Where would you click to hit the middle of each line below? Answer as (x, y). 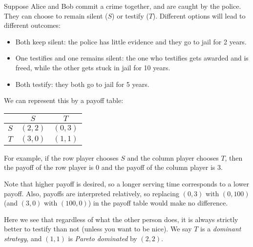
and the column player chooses (173, 157)
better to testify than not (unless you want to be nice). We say (98, 229)
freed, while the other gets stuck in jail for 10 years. (93, 67)
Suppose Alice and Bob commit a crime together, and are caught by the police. (123, 6)
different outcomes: (32, 25)
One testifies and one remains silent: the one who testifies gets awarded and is (132, 58)
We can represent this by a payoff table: (64, 100)
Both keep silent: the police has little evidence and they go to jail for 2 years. (131, 41)
